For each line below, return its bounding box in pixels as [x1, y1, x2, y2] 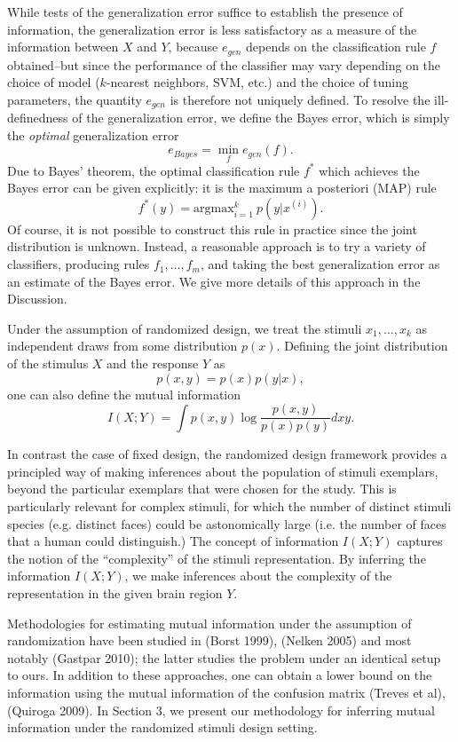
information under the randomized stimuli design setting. [7, 718, 318, 737]
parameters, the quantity [7, 90, 142, 108]
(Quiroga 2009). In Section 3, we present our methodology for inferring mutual [7, 700, 435, 719]
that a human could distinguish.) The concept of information [7, 532, 339, 550]
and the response [107, 354, 199, 373]
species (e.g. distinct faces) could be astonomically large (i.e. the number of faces [7, 514, 446, 533]
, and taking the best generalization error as [200, 255, 440, 273]
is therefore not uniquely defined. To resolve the [170, 90, 430, 108]
